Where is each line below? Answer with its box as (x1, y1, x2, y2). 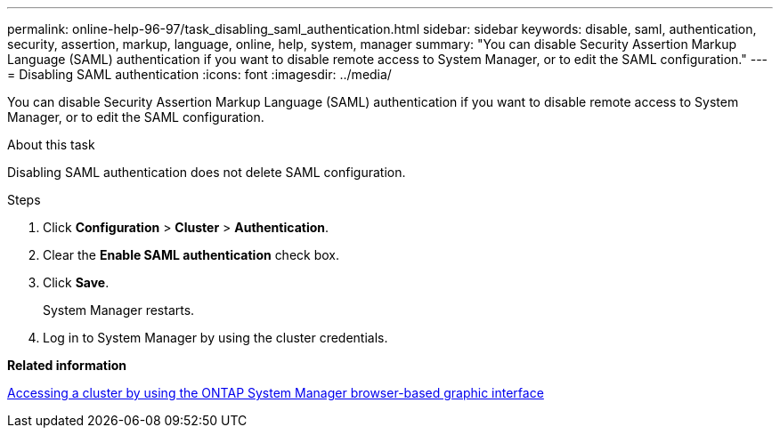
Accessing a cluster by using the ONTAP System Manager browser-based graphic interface (7, 385, 544, 400)
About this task (7, 137, 95, 152)
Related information (7, 358, 127, 373)
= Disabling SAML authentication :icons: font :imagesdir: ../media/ (7, 67, 392, 82)
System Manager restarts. (43, 302, 195, 318)
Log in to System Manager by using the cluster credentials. (43, 330, 388, 345)
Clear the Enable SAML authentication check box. (43, 247, 340, 262)
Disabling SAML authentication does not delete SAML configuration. (7, 165, 406, 180)
